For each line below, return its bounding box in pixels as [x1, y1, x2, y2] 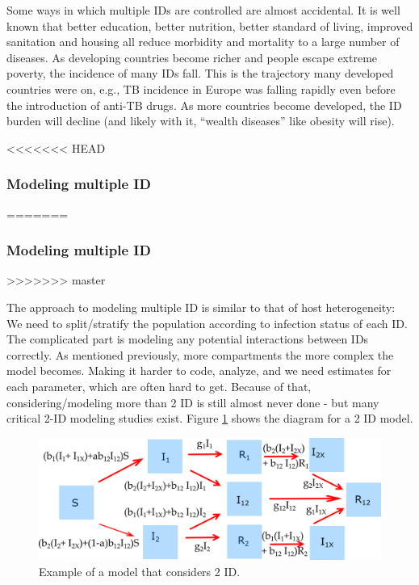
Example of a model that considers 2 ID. [39, 562, 241, 579]
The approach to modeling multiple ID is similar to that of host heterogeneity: [6, 298, 396, 315]
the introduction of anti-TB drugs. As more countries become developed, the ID [6, 96, 402, 113]
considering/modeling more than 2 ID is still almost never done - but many [6, 394, 379, 410]
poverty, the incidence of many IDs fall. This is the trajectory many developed [6, 65, 394, 82]
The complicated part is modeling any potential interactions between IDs [6, 330, 369, 347]
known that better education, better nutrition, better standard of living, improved [6, 17, 413, 34]
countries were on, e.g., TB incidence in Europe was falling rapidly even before [6, 80, 396, 97]
